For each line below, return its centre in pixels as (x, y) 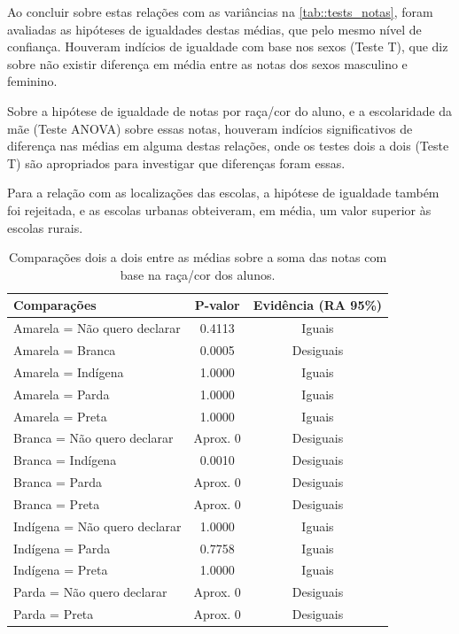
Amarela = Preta (60, 416)
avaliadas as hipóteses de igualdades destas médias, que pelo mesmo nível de (214, 29)
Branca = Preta (57, 503)
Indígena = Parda (62, 548)
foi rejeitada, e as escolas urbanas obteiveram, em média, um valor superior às (219, 209)
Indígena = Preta (61, 570)
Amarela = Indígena (69, 371)
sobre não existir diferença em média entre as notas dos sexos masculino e (207, 63)
